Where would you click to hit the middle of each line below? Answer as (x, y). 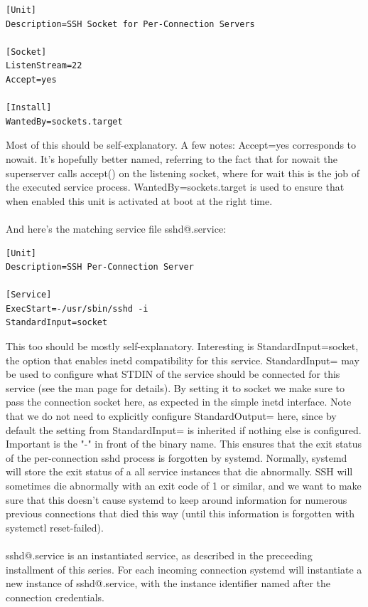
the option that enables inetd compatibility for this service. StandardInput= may (183, 360)
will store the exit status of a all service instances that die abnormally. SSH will (179, 471)
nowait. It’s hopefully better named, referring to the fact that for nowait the (172, 158)
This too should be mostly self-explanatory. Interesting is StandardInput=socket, (182, 346)
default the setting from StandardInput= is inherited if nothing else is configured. (184, 429)
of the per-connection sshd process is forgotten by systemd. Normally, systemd (177, 457)
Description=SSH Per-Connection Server (100, 267)
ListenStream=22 (44, 66)
